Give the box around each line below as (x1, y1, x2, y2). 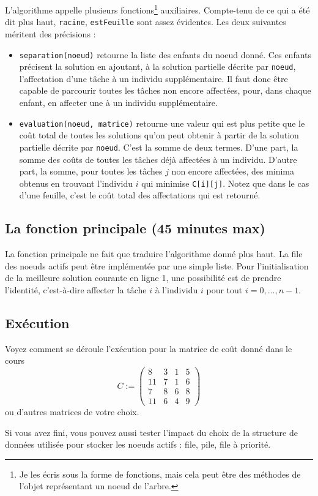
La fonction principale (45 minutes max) (5, 219, 266, 238)
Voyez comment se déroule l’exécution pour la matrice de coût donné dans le (5, 342, 292, 355)
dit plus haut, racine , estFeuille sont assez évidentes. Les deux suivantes (5, 15, 286, 28)
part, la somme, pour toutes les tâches (19, 165, 163, 178)
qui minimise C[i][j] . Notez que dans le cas (141, 176, 309, 189)
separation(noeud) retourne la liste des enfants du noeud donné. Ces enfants (19, 48, 312, 61)
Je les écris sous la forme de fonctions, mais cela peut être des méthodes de (19, 467, 301, 480)
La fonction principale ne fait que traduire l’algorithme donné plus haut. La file (5, 247, 303, 260)
